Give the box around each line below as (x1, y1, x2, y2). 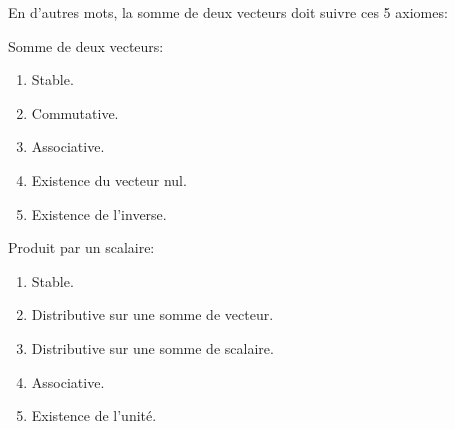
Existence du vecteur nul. (31, 169, 187, 190)
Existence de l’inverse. (31, 203, 167, 224)
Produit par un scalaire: (8, 237, 155, 258)
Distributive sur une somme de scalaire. (31, 337, 274, 358)
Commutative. (31, 102, 119, 123)
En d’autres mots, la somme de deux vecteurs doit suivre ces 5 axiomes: (8, 2, 448, 22)
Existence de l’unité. (31, 405, 157, 426)
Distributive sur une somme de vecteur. (31, 304, 274, 325)
